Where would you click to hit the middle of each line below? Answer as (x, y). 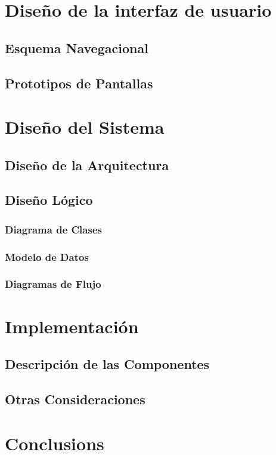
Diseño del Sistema (85, 127)
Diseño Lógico (49, 200)
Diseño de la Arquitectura (87, 165)
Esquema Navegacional (77, 47)
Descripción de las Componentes (107, 364)
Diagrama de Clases (53, 229)
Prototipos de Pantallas (79, 83)
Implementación (72, 326)
